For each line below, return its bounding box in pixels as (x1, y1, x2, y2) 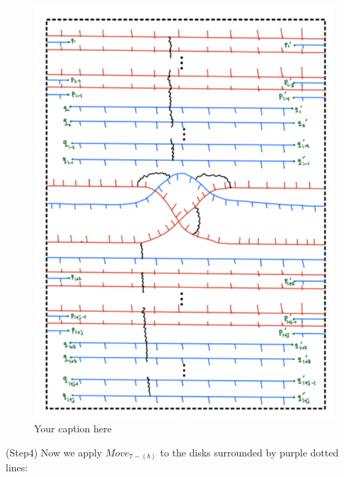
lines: (6, 460, 28, 475)
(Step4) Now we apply (6, 444, 103, 459)
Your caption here (34, 421, 112, 436)
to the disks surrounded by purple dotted (160, 444, 339, 459)
